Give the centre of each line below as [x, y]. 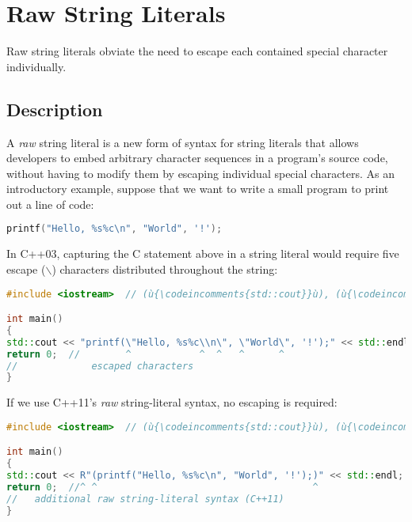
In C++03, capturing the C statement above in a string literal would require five [203, 253]
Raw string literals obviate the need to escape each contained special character [197, 51]
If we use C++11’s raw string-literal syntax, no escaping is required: [172, 402]
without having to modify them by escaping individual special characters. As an [201, 173]
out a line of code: [50, 204]
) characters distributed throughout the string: [165, 269]
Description [55, 109]
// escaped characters [100, 366]
